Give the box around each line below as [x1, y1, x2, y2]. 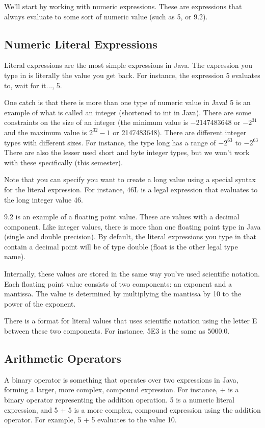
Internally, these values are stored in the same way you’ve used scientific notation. [4, 268, 260, 279]
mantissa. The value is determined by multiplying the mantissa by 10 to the [4, 288, 242, 299]
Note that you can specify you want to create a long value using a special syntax [4, 174, 256, 185]
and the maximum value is [4, 127, 87, 137]
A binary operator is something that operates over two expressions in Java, [4, 374, 238, 385]
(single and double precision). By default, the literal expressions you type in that [4, 231, 257, 242]
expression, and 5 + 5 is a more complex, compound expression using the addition [4, 404, 261, 415]
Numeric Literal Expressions [4, 36, 157, 52]
